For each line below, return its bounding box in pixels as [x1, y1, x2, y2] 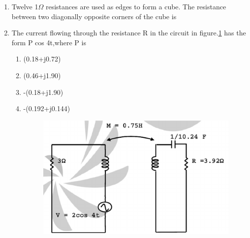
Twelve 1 [11, 1, 38, 11]
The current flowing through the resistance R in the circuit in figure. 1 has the [11, 28, 246, 38]
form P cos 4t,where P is [11, 37, 86, 47]
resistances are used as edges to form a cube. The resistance [45, 1, 226, 11]
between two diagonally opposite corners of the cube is [11, 11, 177, 21]
